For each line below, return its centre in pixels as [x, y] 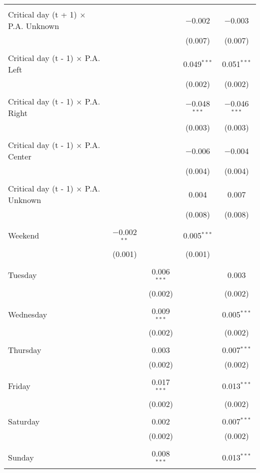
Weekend [24, 235]
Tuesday [22, 275]
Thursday [25, 350]
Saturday [24, 421]
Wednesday [28, 314]
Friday [19, 385]
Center [20, 156]
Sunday [21, 457]
